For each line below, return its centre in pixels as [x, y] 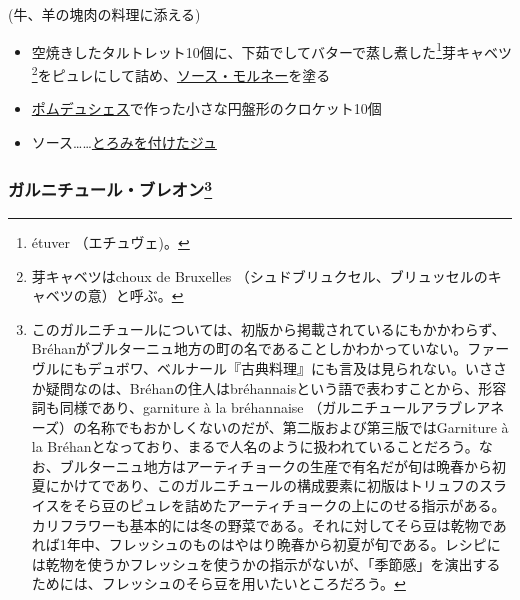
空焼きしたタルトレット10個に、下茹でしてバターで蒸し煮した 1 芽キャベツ [271, 50]
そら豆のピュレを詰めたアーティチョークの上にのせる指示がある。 [289, 505]
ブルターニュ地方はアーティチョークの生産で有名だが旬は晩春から [276, 465]
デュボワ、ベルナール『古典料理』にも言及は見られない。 [276, 367]
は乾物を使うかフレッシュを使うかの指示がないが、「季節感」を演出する [266, 563]
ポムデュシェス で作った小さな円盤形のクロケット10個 [206, 108]
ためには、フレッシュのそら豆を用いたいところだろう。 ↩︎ [218, 583]
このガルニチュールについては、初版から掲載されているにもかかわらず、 [268, 328]
